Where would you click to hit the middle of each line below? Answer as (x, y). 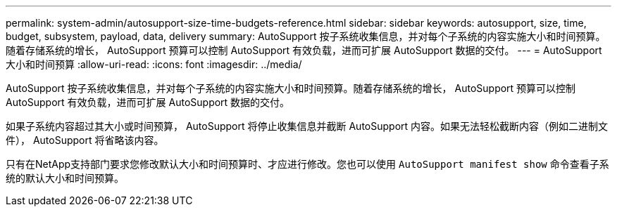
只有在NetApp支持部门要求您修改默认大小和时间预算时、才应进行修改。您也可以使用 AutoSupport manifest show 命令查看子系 (307, 164)
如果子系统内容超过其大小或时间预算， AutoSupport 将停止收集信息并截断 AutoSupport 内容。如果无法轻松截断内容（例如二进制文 (307, 126)
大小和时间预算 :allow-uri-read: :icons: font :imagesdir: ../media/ (154, 64)
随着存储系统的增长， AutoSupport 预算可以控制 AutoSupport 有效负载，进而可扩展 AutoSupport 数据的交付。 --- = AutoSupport (304, 50)
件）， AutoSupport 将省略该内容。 (85, 140)
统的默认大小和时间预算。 (65, 178)
